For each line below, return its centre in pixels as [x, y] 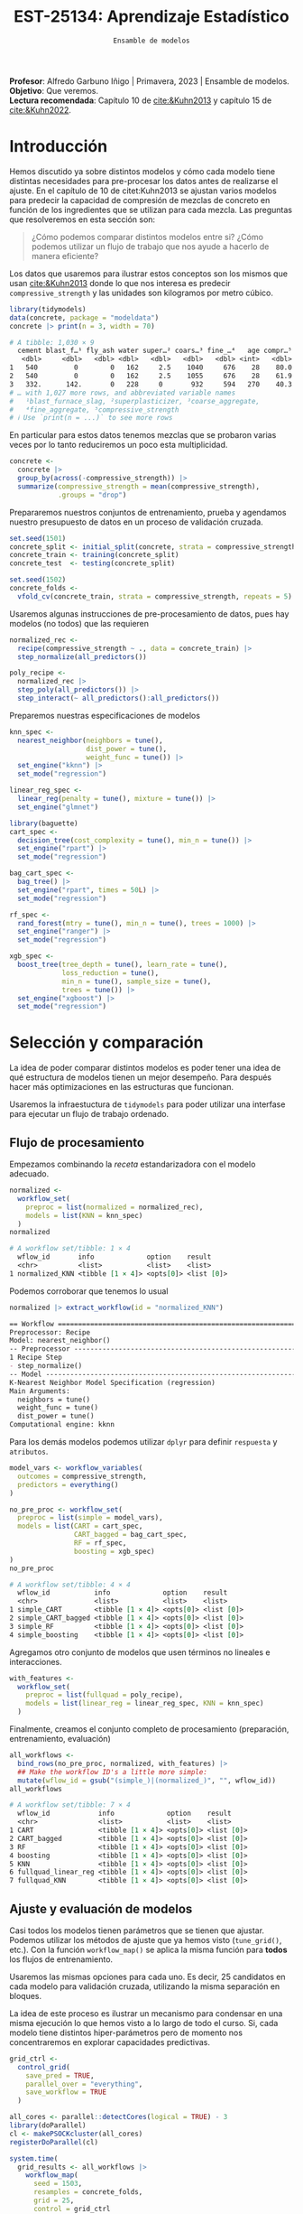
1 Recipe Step [36, 1358]
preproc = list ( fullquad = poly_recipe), [104, 1695]
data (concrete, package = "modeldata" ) [84, 318]
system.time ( [34, 2158]
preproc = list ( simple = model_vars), [91, 1518]
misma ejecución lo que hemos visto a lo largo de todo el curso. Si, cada [144, 2023]
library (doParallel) [48, 2126]
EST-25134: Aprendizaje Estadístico [151, 17]
